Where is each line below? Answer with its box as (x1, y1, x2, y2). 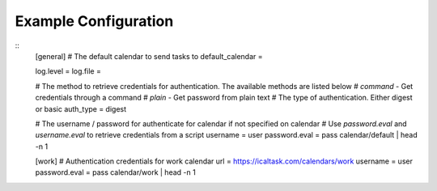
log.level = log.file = (35, 66, 101, 76)
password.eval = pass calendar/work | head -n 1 (35, 168, 196, 177)
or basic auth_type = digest (35, 104, 127, 113)
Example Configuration (15, 12, 174, 30)
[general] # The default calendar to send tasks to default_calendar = (35, 51, 263, 61)
